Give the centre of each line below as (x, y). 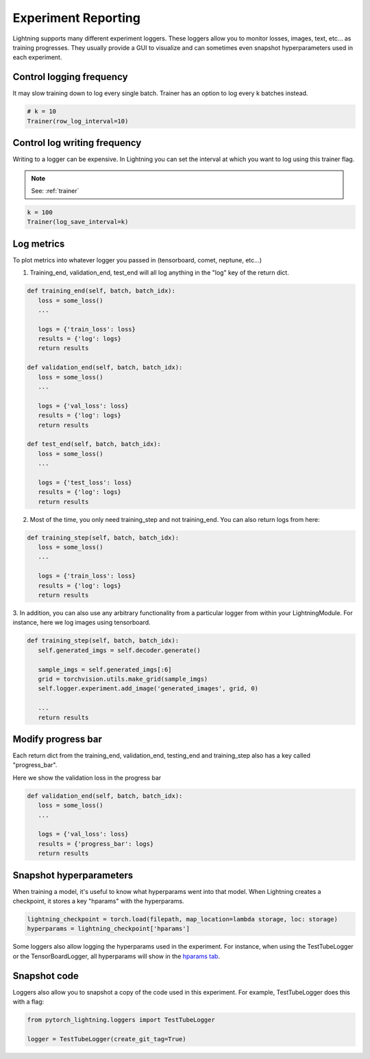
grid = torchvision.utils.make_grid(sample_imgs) (123, 679)
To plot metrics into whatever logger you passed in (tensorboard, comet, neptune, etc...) (137, 260)
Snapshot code (46, 976)
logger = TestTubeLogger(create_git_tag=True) (107, 1039)
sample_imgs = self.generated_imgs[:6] (105, 669)
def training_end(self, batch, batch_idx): (101, 291)
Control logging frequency (70, 77)
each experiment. (37, 58)
